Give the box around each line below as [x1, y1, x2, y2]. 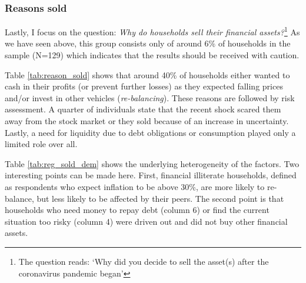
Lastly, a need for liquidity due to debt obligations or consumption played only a [5, 126, 296, 138]
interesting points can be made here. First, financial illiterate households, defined [5, 169, 297, 181]
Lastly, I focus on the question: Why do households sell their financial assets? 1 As [5, 24, 300, 38]
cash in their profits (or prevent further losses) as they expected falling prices [5, 80, 283, 92]
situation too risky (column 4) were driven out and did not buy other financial [5, 215, 288, 227]
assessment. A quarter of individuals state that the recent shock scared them [5, 103, 281, 115]
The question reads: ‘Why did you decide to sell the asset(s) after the [18, 255, 269, 267]
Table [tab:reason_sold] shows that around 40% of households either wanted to [5, 68, 290, 81]
